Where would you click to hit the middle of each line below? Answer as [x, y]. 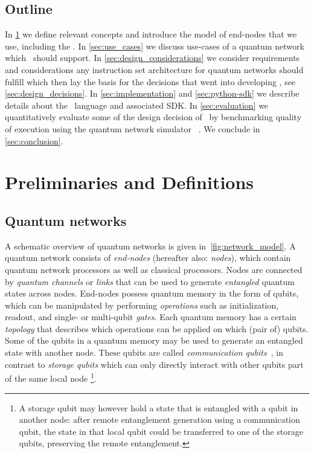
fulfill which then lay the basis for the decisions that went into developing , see [150, 81]
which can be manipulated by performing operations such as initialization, [142, 305]
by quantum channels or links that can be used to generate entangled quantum [150, 281]
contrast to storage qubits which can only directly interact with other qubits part [154, 364]
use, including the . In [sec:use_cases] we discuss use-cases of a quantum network [155, 46]
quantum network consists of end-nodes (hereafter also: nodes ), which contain [148, 258]
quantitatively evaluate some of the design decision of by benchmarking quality [153, 117]
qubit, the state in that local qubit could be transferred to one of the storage [161, 431]
